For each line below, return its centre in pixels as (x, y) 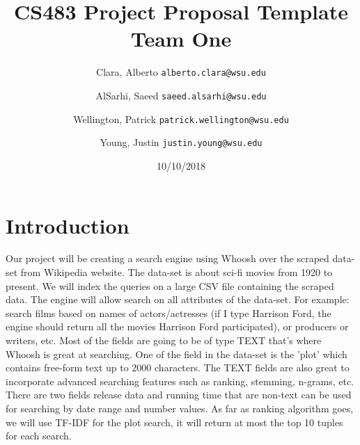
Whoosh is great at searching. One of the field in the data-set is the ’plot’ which (177, 354)
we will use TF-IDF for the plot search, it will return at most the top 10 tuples (174, 422)
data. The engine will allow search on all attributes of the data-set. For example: (178, 299)
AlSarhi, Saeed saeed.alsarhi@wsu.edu (181, 95)
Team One (181, 39)
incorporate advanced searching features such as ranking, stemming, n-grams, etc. (180, 381)
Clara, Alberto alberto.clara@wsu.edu (181, 72)
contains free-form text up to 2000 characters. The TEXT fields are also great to (178, 367)
